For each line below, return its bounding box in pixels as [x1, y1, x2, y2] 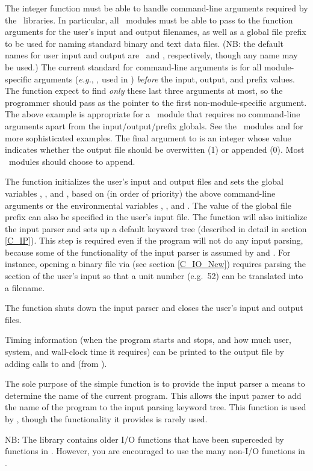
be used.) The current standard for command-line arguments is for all [5, 60, 262, 73]
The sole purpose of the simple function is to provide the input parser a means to [5, 377, 305, 390]
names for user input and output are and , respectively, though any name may [5, 49, 298, 61]
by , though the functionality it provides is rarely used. [5, 413, 208, 425]
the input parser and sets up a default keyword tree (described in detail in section [5, 222, 307, 235]
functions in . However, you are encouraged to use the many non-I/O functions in [5, 445, 305, 457]
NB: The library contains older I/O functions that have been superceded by [5, 433, 284, 445]
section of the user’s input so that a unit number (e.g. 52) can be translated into [5, 269, 303, 282]
